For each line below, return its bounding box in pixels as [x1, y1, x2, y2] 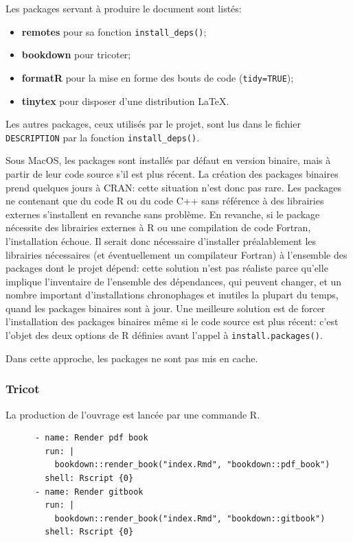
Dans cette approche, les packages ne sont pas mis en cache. [5, 351, 258, 365]
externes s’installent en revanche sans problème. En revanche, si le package [5, 207, 320, 221]
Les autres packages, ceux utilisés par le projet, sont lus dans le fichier [5, 117, 301, 131]
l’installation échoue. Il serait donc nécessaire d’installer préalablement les [5, 233, 317, 248]
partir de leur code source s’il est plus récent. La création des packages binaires [5, 166, 339, 180]
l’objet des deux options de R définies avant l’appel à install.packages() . [5, 328, 323, 342]
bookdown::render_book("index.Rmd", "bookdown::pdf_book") [54, 460, 330, 470]
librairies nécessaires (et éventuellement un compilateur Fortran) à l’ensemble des [5, 247, 348, 261]
